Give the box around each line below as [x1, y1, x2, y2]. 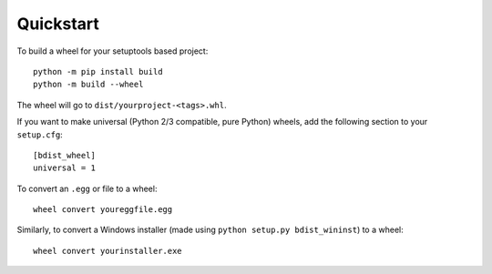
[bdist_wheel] [33, 150, 96, 160]
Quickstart [16, 14, 100, 34]
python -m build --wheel [33, 79, 144, 90]
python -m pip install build [33, 66, 163, 76]
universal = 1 [33, 163, 96, 173]
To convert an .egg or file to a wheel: [16, 183, 158, 194]
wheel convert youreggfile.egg [33, 205, 173, 215]
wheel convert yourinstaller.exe [33, 246, 182, 256]
